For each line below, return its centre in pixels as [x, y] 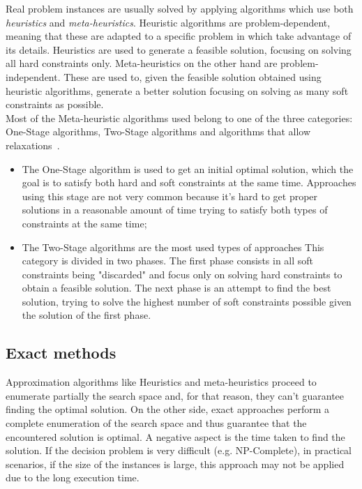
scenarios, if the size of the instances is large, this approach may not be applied [175, 464]
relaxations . [33, 145]
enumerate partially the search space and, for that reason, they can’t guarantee [175, 395]
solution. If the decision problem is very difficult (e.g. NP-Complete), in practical [179, 450]
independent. [33, 76]
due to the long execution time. [73, 477]
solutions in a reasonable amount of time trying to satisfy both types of [175, 210]
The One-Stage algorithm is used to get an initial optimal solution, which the [188, 168]
